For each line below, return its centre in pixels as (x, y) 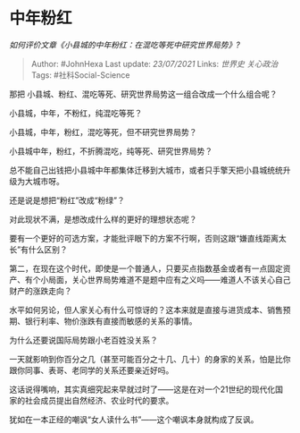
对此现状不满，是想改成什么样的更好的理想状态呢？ (103, 219)
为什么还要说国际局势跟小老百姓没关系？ (83, 340)
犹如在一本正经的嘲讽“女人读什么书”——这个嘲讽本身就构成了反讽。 (134, 419)
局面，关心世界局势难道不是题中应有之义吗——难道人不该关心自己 (169, 279)
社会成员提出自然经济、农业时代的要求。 (99, 400)
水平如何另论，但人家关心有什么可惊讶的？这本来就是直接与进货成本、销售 (146, 310)
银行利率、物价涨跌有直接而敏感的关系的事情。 (111, 321)
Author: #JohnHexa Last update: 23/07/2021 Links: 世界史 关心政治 (154, 64)
